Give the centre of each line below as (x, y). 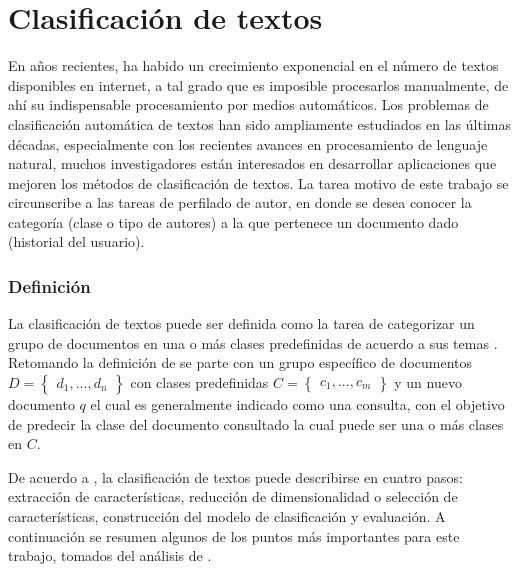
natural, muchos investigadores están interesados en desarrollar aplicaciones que (252, 163)
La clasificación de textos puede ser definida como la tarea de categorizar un (241, 323)
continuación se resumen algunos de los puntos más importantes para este (234, 535)
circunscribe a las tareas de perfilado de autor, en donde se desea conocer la (240, 202)
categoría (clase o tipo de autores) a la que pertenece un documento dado (233, 221)
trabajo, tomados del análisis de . (110, 555)
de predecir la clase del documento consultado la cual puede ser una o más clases (256, 423)
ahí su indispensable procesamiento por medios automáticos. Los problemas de (248, 104)
